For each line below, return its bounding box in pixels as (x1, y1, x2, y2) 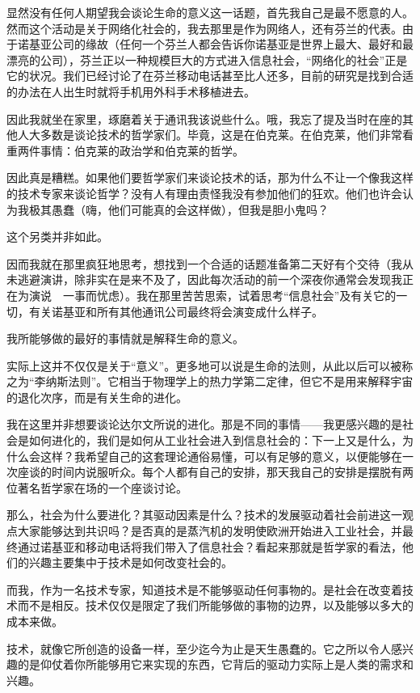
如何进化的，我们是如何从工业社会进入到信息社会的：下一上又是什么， (28, 432, 402, 449)
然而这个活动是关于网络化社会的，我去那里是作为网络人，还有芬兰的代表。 (6, 19, 402, 36)
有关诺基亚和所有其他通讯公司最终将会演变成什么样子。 (28, 302, 323, 319)
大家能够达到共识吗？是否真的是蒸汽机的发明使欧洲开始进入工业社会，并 (17, 522, 402, 539)
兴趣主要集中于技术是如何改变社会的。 (28, 554, 233, 571)
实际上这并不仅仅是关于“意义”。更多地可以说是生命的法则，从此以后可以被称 (6, 357, 414, 374)
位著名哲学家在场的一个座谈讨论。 (6, 479, 187, 496)
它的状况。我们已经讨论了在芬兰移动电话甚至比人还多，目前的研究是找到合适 (6, 67, 414, 84)
